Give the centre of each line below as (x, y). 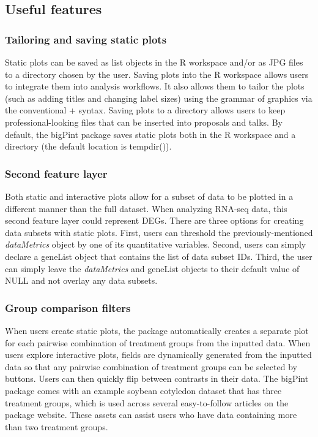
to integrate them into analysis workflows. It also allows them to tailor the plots (155, 86)
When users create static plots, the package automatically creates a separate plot (157, 330)
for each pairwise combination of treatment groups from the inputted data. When (158, 342)
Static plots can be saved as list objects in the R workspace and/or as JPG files (154, 62)
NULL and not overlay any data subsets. (81, 280)
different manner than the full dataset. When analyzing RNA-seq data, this (146, 208)
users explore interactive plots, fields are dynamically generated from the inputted (158, 355)
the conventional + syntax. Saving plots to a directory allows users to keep (145, 110)
